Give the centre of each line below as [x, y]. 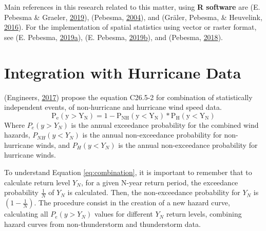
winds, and [53, 145]
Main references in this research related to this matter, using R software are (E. [132, 7]
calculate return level [37, 182]
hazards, [17, 135]
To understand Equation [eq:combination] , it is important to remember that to [128, 172]
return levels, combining [204, 214]
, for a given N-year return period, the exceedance [159, 182]
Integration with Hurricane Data [123, 72]
